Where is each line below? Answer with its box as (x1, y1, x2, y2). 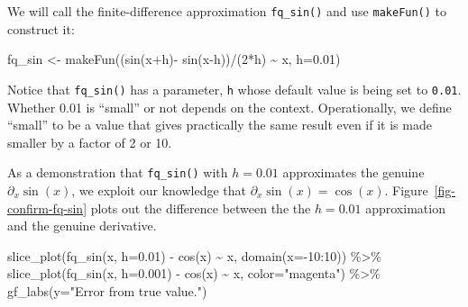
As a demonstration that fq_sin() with (7, 163, 228, 182)
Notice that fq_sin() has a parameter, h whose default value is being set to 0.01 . (7, 79, 462, 98)
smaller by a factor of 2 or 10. (7, 132, 172, 151)
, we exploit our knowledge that (71, 180, 246, 199)
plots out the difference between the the (90, 198, 311, 217)
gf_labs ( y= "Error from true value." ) (7, 281, 207, 300)
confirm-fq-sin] (7, 198, 87, 217)
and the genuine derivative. (7, 216, 157, 235)
